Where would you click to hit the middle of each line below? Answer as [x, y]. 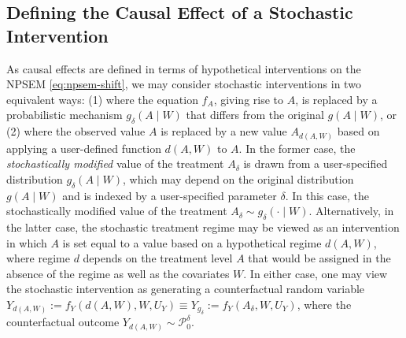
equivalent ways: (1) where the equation [102, 99]
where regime [38, 258]
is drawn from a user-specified [316, 163]
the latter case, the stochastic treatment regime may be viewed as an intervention [203, 227]
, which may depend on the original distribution [238, 178]
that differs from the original [255, 115]
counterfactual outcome [63, 322]
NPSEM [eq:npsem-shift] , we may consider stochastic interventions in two [184, 84]
